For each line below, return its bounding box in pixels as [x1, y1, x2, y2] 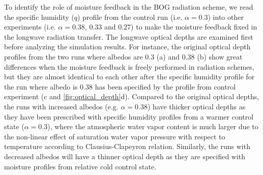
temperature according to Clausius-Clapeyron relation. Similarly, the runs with [4, 141, 250, 152]
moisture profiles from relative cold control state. [4, 161, 157, 171]
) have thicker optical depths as [147, 101, 246, 111]
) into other [208, 11, 244, 22]
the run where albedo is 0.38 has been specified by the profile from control [4, 81, 236, 92]
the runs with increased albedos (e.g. [4, 101, 119, 111]
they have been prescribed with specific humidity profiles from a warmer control [4, 111, 254, 122]
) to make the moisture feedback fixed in [131, 21, 257, 32]
